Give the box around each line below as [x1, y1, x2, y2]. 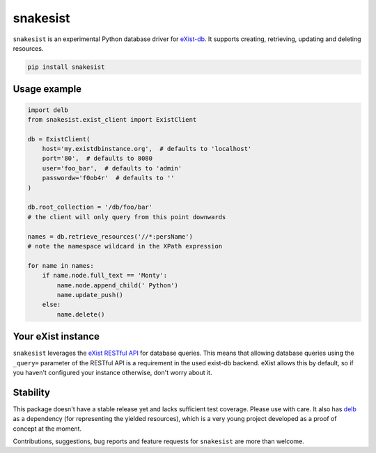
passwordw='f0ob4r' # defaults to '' [42, 174, 175, 182]
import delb [27, 106, 69, 114]
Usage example [13, 84, 82, 95]
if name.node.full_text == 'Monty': [42, 271, 167, 280]
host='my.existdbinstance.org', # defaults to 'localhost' [42, 145, 252, 153]
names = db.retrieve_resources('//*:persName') [27, 232, 193, 240]
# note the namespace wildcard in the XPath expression [27, 242, 223, 250]
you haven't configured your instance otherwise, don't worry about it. [13, 369, 212, 376]
